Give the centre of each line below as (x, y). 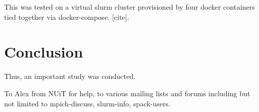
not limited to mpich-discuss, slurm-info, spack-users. (87, 103)
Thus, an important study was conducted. (70, 76)
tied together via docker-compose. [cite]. (67, 17)
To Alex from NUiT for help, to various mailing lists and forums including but (127, 93)
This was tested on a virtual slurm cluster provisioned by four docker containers (130, 7)
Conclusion (44, 52)
